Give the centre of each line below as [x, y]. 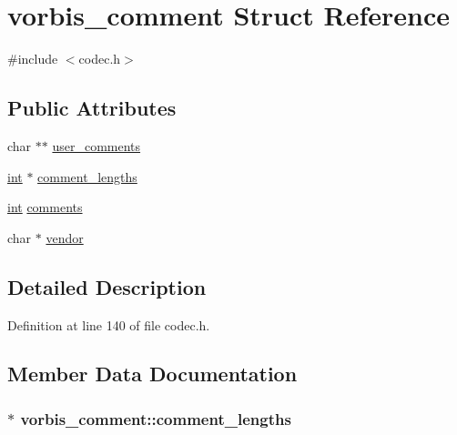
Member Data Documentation [152, 374]
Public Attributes [92, 108]
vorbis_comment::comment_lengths [156, 418]
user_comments [96, 145]
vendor [65, 237]
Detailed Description [107, 286]
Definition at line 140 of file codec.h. [109, 324]
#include [33, 59]
